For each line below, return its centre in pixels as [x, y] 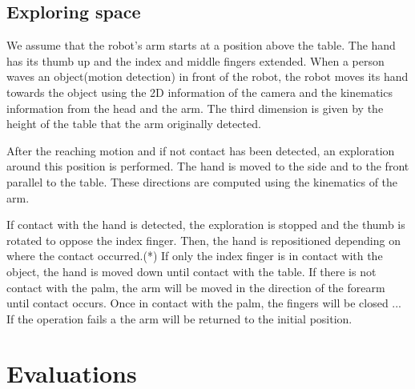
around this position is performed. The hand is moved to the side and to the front [208, 166]
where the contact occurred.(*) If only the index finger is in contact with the [195, 256]
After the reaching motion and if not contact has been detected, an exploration [201, 150]
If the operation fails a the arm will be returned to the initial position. [179, 318]
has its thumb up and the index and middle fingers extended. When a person [195, 60]
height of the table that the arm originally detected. [134, 124]
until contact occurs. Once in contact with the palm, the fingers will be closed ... [204, 303]
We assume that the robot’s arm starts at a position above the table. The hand [201, 45]
